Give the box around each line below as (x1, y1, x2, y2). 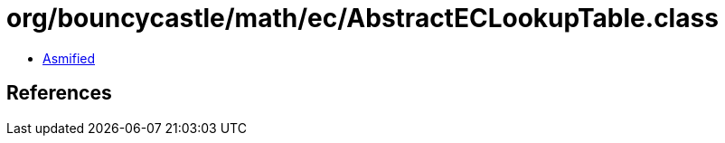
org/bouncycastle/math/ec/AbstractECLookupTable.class (6, 3, 719, 33)
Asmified (42, 50, 96, 66)
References (6, 81, 112, 105)
